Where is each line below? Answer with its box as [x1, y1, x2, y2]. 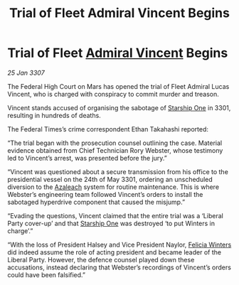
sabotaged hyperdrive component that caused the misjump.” [7, 198, 186, 206]
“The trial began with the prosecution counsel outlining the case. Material [7, 139, 223, 147]
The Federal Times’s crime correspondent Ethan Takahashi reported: [7, 124, 208, 133]
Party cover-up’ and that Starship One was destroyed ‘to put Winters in [7, 219, 216, 227]
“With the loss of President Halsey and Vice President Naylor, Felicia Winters [7, 240, 232, 249]
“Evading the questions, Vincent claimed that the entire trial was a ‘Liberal [7, 211, 224, 220]
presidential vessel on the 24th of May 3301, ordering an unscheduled [7, 175, 213, 183]
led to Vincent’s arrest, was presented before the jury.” [7, 154, 167, 162]
